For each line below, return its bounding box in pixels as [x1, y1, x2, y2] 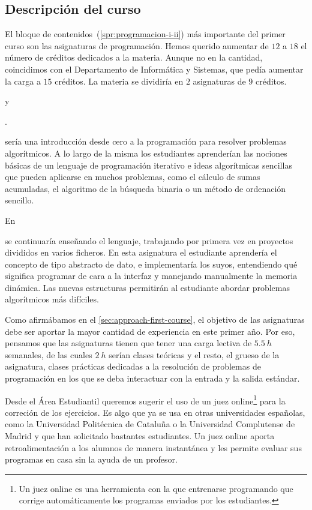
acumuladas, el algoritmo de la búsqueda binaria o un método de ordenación [5, 182, 286, 194]
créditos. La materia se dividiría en [55, 74, 184, 87]
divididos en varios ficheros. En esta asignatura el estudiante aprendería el [5, 246, 277, 259]
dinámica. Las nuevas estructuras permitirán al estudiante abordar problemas [5, 281, 290, 293]
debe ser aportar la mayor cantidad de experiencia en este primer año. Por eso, [5, 325, 295, 337]
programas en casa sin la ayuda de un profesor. [5, 453, 178, 466]
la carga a [5, 74, 41, 87]
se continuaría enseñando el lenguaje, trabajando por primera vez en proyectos [5, 234, 293, 247]
